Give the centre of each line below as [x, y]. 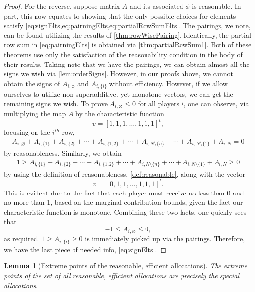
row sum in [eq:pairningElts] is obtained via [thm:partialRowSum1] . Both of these [128, 45]
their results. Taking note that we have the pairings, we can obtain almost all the [127, 64]
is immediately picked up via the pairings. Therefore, [165, 239]
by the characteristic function [120, 114]
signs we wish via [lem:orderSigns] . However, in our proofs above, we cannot [119, 74]
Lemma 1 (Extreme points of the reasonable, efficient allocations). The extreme [126, 266]
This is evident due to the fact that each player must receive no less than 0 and [124, 192]
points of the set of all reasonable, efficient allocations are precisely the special [122, 276]
